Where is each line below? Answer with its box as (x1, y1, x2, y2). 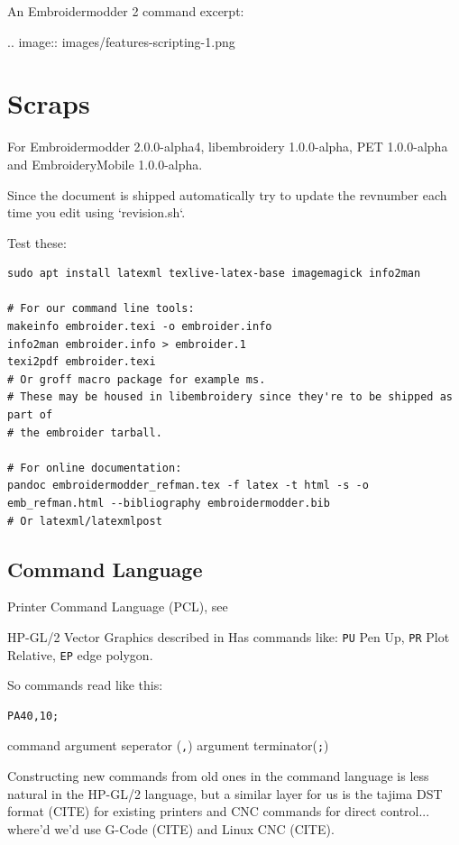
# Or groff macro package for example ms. (7, 372, 266, 386)
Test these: (7, 233, 67, 252)
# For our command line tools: (7, 302, 195, 316)
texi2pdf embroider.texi (7, 355, 156, 369)
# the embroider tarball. (7, 426, 162, 439)
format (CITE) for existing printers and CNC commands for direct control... (7, 802, 430, 821)
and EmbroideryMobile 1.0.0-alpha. (7, 154, 203, 173)
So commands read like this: (7, 675, 163, 694)
